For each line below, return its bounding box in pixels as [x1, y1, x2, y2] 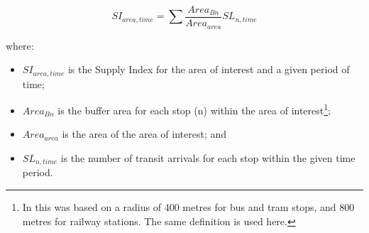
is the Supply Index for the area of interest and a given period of [67, 62, 350, 77]
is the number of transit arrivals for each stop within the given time [60, 151, 356, 165]
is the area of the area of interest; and [62, 126, 227, 141]
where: [6, 38, 34, 53]
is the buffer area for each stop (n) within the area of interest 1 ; [57, 101, 331, 117]
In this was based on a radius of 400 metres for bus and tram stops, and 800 [22, 200, 355, 215]
